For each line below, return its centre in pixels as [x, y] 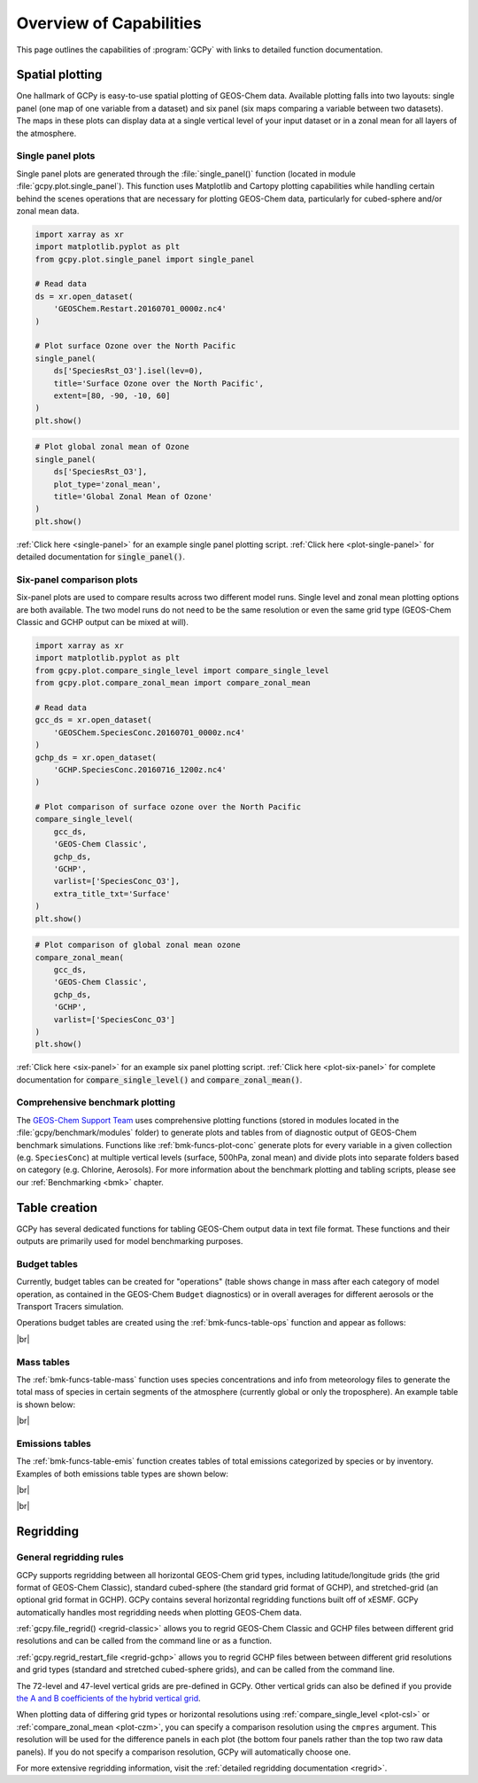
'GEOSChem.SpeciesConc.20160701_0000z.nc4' [149, 732]
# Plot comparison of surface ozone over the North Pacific [168, 807]
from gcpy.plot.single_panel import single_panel [145, 259]
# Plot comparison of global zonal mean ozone [138, 945]
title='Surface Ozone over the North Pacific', [159, 383]
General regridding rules [70, 1558]
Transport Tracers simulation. [70, 1306]
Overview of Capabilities [109, 23]
